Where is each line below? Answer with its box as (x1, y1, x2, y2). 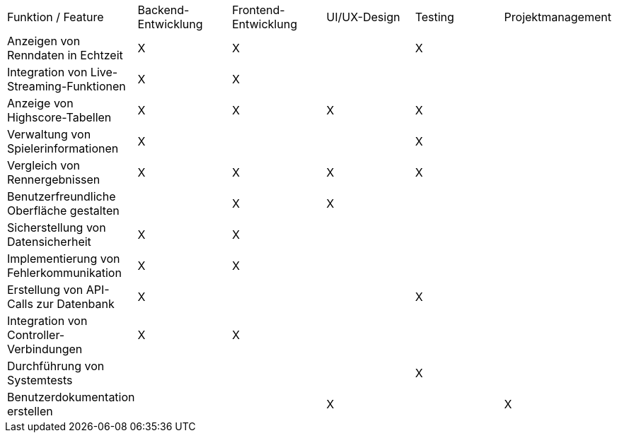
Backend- (137, 3, 190, 17)
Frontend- (231, 3, 285, 17)
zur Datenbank (36, 297, 115, 311)
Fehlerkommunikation (7, 266, 122, 280)
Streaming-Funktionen (7, 79, 126, 93)
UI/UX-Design (326, 10, 400, 24)
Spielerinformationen (7, 141, 119, 155)
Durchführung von (7, 359, 105, 373)
